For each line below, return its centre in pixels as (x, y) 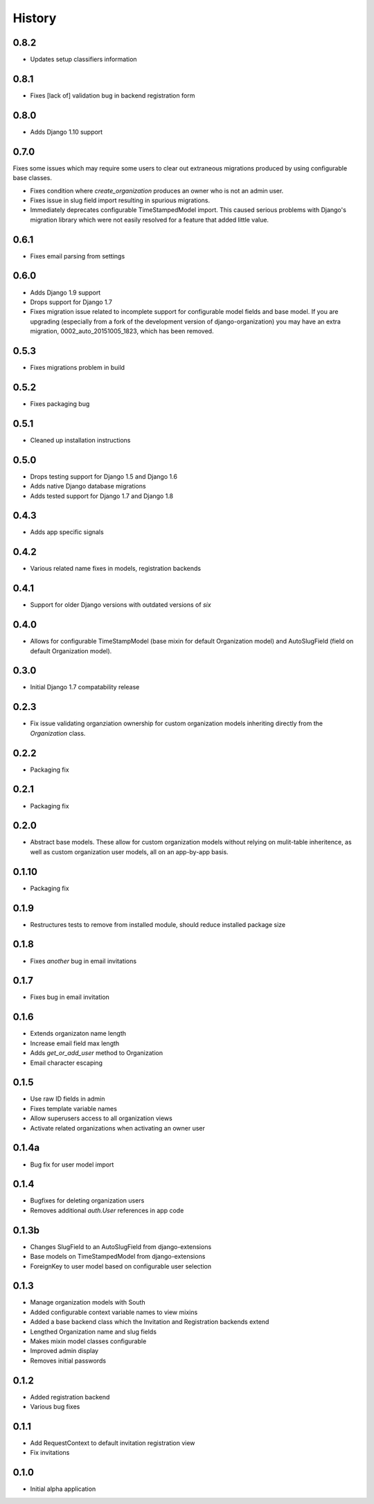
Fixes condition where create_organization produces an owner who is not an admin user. (157, 191)
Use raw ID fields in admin (68, 1099)
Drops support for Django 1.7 (71, 302)
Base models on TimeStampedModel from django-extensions (118, 1257)
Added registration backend (70, 1397)
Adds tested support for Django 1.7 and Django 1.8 (102, 496)
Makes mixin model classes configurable (88, 1341)
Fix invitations (50, 1453)
